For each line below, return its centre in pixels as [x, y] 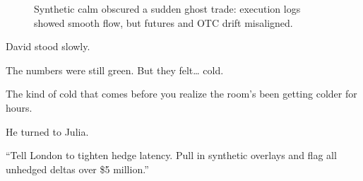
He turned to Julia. [47, 131]
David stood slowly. [48, 46]
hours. [19, 107]
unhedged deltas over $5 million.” [77, 169]
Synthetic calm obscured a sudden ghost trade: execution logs [167, 8]
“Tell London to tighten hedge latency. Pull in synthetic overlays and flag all [171, 155]
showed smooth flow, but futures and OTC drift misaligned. [163, 22]
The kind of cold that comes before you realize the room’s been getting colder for [181, 94]
